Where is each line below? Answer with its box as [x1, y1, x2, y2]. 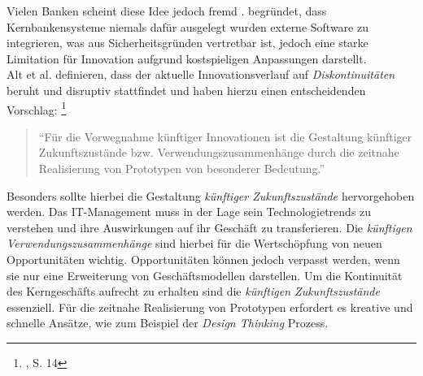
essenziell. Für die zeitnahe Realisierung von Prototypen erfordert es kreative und [7, 298, 413, 315]
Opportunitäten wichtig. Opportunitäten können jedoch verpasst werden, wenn [7, 250, 400, 267]
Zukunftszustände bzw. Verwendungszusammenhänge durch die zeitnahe [38, 144, 399, 161]
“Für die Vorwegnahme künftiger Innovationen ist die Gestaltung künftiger [38, 127, 412, 145]
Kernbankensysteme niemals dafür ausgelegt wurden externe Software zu [7, 18, 368, 35]
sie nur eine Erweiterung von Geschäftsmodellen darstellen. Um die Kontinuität [7, 266, 403, 283]
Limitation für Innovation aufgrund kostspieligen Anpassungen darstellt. [7, 50, 367, 67]
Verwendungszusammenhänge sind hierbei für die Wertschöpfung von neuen [7, 235, 382, 252]
